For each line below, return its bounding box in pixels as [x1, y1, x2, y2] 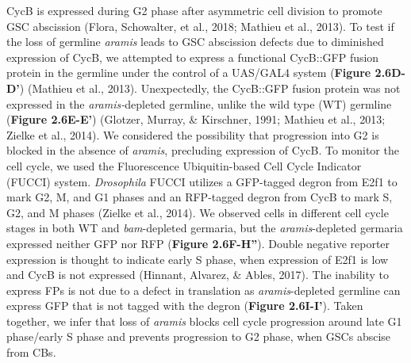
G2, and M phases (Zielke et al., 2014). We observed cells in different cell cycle [6, 204, 389, 220]
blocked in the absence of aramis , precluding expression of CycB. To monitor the [6, 142, 399, 159]
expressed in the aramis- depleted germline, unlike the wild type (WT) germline [6, 95, 392, 112]
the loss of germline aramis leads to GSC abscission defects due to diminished [6, 33, 384, 50]
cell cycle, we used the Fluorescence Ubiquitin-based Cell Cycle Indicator [6, 157, 362, 174]
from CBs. [6, 344, 56, 361]
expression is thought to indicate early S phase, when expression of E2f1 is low [6, 250, 389, 267]
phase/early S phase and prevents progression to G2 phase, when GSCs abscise [6, 328, 391, 345]
